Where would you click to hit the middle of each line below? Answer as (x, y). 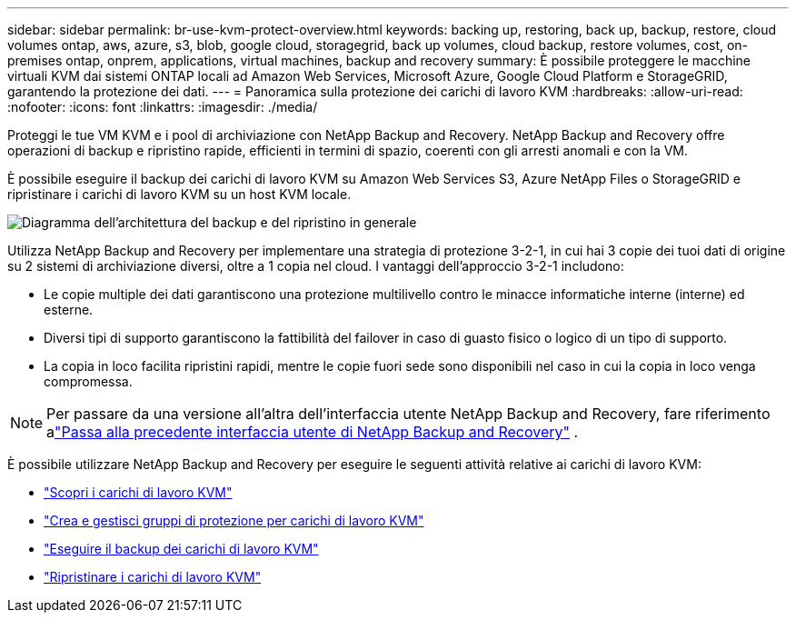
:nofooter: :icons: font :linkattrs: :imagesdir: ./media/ (163, 107)
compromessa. (88, 381)
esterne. (69, 310)
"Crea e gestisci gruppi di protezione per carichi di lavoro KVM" (234, 520)
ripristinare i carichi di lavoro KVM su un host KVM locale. (179, 194)
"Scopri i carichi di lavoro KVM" (138, 492)
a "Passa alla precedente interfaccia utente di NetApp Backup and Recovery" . (313, 432)
